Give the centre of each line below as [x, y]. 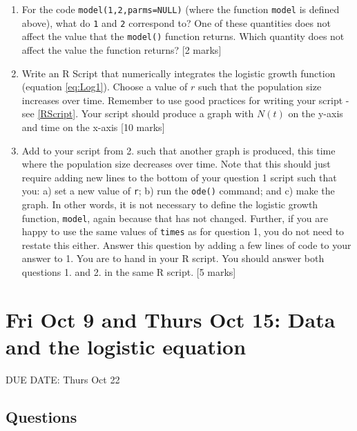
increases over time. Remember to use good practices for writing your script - [185, 100]
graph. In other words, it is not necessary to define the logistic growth [170, 204]
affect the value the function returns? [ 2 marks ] [122, 49]
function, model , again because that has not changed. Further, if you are [175, 218]
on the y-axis [316, 113]
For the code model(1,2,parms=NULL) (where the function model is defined [181, 9]
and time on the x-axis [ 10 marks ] [93, 127]
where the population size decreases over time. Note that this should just [176, 164]
